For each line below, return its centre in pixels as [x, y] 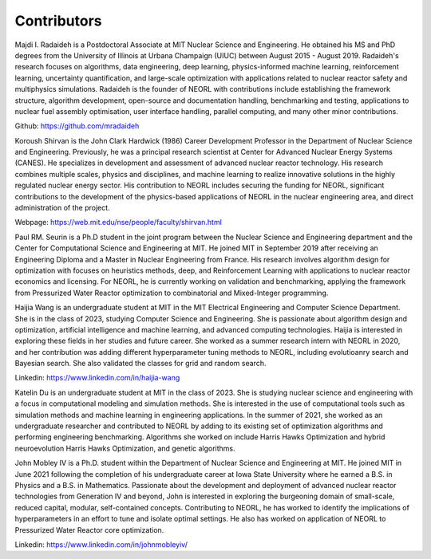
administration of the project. [63, 208]
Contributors [59, 21]
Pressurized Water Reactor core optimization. [89, 529]
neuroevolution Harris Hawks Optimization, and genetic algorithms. [125, 448]
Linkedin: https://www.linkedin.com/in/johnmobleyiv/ [101, 544]
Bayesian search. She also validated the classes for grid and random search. [140, 364]
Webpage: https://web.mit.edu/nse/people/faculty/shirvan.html [119, 222]
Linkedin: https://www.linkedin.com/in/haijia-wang [97, 378]
